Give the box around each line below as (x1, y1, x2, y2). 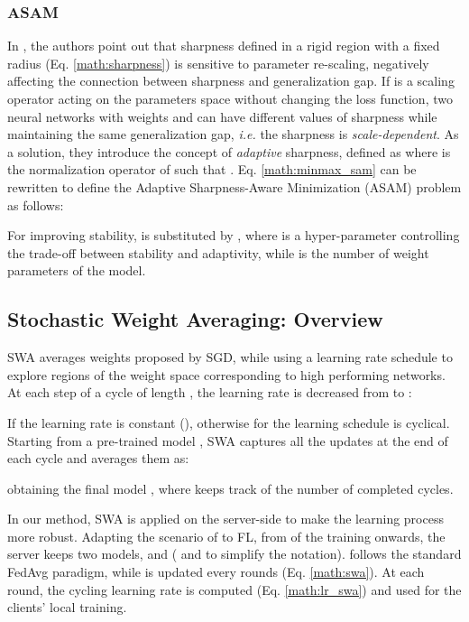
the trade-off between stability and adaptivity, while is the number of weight (7, 243, 429, 262)
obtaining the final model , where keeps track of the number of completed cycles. (7, 478, 454, 497)
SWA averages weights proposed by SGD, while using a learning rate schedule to (7, 348, 453, 367)
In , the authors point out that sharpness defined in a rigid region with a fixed (7, 36, 440, 55)
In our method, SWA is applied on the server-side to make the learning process (7, 509, 444, 528)
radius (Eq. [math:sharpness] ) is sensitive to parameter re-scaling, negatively (7, 53, 429, 72)
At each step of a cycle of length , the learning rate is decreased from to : (7, 383, 412, 402)
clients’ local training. (7, 598, 127, 617)
